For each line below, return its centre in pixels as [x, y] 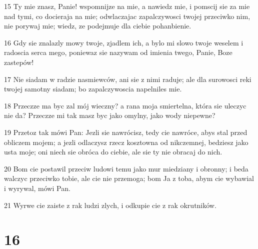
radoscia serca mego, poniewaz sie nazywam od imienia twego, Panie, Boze [118, 52]
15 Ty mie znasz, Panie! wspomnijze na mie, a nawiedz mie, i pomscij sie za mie [127, 6]
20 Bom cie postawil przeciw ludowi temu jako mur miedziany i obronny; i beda [126, 168]
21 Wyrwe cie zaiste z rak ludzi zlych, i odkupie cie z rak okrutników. [110, 205]
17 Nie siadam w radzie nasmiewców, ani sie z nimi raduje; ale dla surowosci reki [128, 79]
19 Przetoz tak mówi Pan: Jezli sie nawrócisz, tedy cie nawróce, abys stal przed [126, 132]
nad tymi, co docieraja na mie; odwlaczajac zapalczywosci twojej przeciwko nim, [127, 16]
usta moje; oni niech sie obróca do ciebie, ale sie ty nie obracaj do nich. [113, 152]
